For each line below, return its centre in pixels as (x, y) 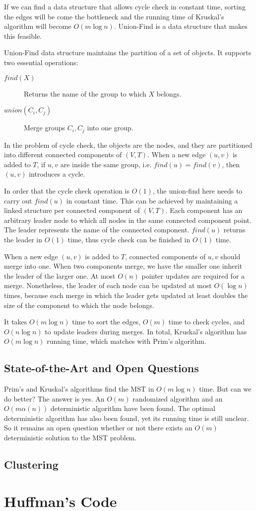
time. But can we (225, 389)
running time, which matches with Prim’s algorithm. (127, 341)
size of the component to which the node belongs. (79, 305)
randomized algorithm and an (178, 398)
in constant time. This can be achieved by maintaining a (152, 200)
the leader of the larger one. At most (60, 275)
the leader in (23, 239)
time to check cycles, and (207, 322)
